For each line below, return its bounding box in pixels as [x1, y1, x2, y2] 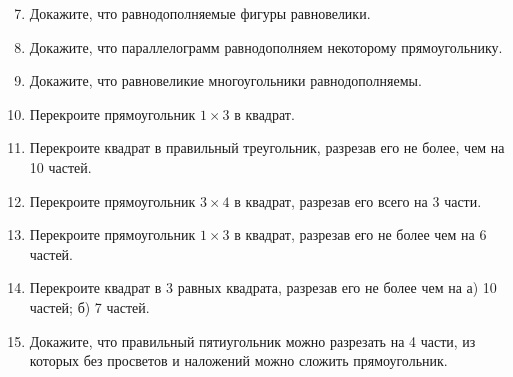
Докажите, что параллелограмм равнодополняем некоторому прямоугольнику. [29, 36, 503, 57]
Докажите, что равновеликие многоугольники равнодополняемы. [29, 70, 422, 91]
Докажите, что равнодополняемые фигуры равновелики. [29, 3, 371, 23]
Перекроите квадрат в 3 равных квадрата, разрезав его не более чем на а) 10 [29, 277, 497, 298]
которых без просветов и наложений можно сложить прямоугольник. [29, 350, 448, 371]
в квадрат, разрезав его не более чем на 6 [234, 224, 487, 245]
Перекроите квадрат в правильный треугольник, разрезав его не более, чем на [29, 137, 505, 158]
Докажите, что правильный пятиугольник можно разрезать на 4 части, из [29, 330, 476, 351]
